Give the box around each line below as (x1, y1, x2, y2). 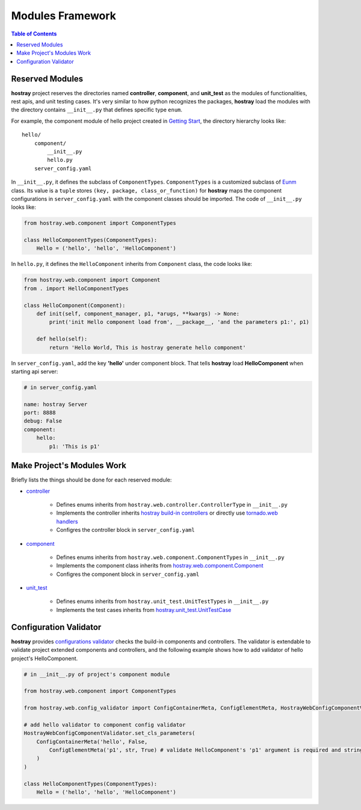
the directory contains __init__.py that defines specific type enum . (11, 106, 183, 114)
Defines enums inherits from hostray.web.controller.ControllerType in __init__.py (56, 501, 288, 508)
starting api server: (11, 368, 58, 375)
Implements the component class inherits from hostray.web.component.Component (56, 562, 264, 569)
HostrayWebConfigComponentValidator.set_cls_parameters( (23, 730, 196, 737)
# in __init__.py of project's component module (23, 671, 170, 678)
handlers (56, 518, 78, 525)
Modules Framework (11, 9, 117, 22)
